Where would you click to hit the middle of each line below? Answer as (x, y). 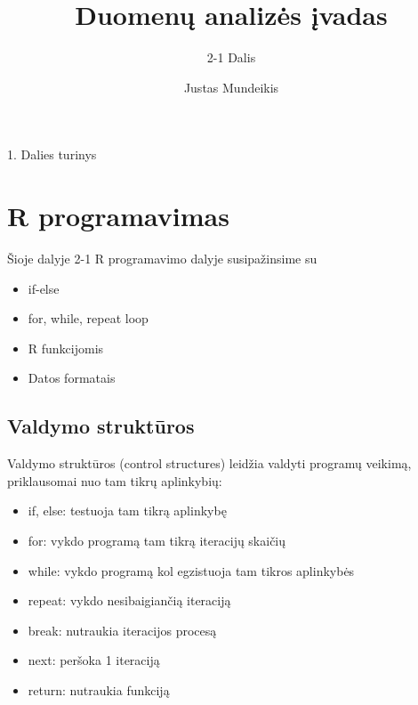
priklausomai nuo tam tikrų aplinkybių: (115, 480)
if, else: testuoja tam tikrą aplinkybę (127, 511)
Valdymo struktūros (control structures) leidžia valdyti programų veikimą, (209, 463)
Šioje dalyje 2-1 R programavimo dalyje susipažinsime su (162, 259)
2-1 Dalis (231, 57)
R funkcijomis (66, 348)
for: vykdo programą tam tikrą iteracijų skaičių (157, 540)
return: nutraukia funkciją (99, 689)
